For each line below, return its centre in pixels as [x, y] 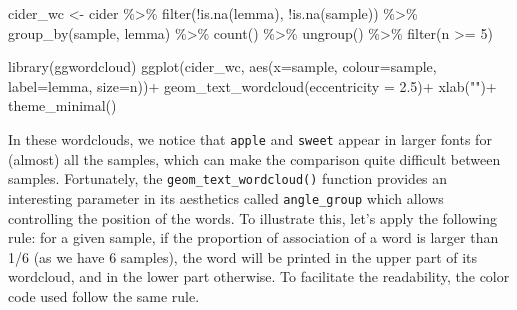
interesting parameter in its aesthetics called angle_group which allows [226, 197]
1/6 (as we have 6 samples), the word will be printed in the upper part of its [243, 256]
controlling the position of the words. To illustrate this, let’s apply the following [252, 217]
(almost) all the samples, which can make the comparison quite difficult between [254, 158]
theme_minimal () [62, 105]
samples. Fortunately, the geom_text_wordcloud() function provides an [228, 178]
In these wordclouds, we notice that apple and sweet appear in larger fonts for [250, 138]
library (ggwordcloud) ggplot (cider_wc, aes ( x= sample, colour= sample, [222, 66]
